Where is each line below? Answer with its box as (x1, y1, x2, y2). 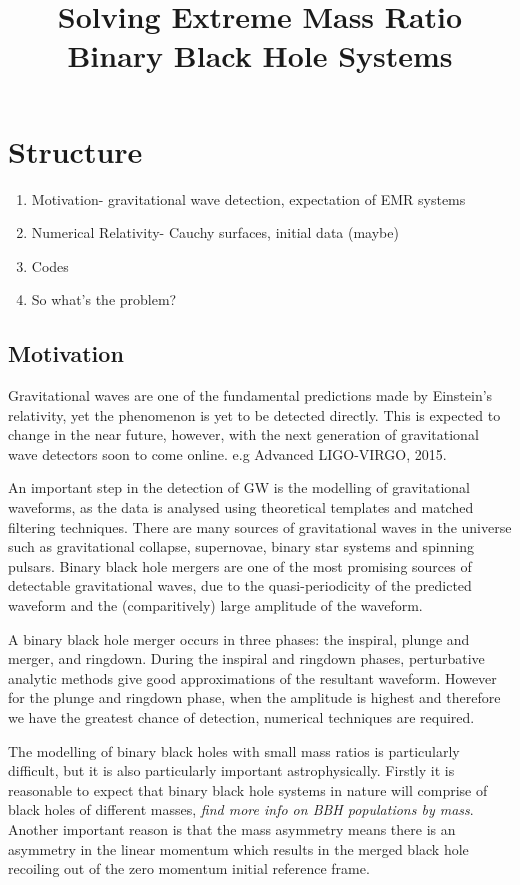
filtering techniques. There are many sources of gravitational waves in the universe (8, 516, 512, 537)
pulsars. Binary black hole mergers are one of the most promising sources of (8, 555, 472, 576)
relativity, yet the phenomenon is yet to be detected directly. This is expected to (8, 404, 501, 425)
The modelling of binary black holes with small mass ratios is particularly (8, 740, 460, 761)
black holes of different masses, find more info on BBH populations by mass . (8, 799, 474, 820)
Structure (8, 130, 143, 171)
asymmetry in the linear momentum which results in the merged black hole (8, 838, 469, 859)
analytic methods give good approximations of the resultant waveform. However (8, 667, 497, 688)
